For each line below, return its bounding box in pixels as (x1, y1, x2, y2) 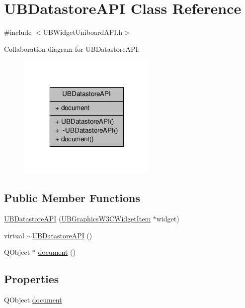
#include (4, 27, 32, 37)
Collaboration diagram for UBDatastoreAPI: (4, 43, 140, 54)
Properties (4, 271, 59, 287)
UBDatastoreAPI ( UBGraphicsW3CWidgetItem (4, 213, 151, 224)
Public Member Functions (4, 190, 140, 205)
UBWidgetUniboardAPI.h (43, 27, 123, 37)
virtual (4, 230, 24, 240)
